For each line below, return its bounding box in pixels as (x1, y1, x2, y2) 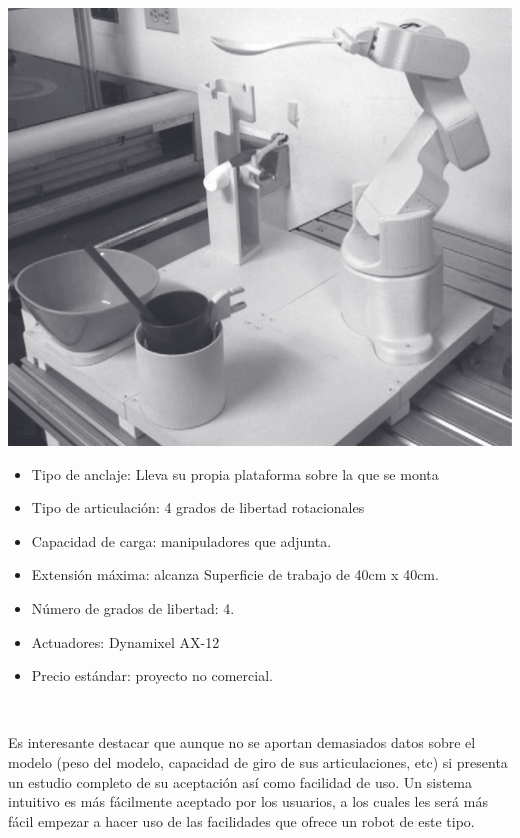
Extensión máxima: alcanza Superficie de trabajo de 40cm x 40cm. (31, 564, 439, 585)
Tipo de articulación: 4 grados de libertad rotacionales (31, 497, 365, 518)
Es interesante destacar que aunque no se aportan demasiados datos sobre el (8, 732, 476, 753)
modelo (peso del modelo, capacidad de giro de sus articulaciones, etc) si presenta (8, 752, 508, 773)
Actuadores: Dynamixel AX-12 (31, 631, 220, 652)
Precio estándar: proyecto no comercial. (31, 665, 273, 686)
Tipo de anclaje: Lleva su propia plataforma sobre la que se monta (31, 463, 439, 484)
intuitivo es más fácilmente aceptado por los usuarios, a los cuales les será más (8, 791, 488, 812)
